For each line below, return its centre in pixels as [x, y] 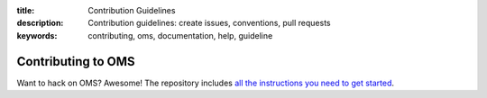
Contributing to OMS [76, 62]
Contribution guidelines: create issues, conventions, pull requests [209, 23]
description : [40, 23]
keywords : [37, 35]
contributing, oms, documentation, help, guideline [180, 35]
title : [26, 10]
